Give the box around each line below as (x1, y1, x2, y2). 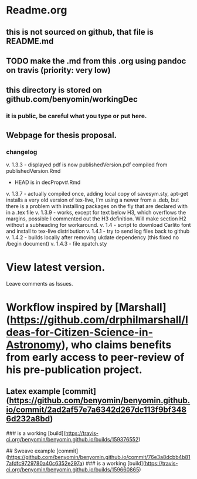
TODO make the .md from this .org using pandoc (6, 56, 186, 66)
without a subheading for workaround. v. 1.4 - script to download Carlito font (6, 221, 191, 228)
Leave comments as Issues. (6, 280, 73, 287)
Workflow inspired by (6, 301, 113, 314)
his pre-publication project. (6, 363, 142, 377)
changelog (6, 148, 38, 156)
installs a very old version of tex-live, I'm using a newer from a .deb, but (6, 196, 179, 203)
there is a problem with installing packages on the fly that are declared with (6, 202, 188, 209)
